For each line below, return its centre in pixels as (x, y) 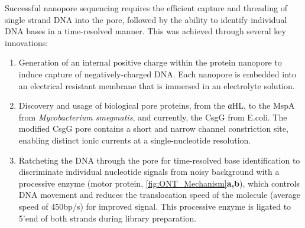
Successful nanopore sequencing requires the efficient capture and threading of (146, 8)
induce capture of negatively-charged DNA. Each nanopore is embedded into (158, 74)
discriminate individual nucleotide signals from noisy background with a (149, 172)
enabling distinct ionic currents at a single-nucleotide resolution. (135, 140)
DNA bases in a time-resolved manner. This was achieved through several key (145, 31)
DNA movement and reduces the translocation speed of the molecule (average (159, 195)
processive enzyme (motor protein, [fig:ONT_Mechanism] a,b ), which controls (159, 183)
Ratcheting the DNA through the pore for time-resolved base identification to (159, 160)
